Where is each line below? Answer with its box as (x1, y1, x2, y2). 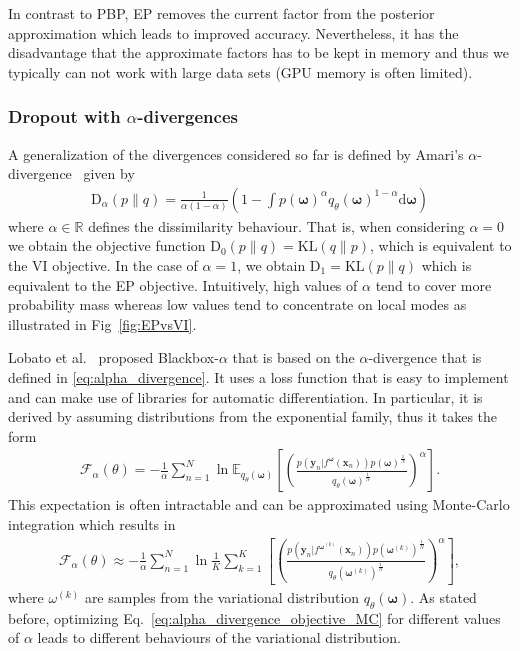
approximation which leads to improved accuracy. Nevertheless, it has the (8, 22, 459, 43)
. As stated (410, 586, 477, 607)
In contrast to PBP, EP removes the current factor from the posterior (8, 3, 435, 23)
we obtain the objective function (8, 235, 206, 256)
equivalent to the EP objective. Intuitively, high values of (8, 274, 358, 295)
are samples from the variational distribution (84, 586, 360, 607)
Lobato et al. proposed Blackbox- (8, 347, 219, 368)
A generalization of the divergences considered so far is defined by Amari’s (8, 143, 464, 164)
